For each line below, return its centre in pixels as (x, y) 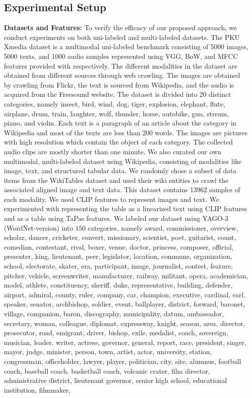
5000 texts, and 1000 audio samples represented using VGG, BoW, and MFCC (121, 56)
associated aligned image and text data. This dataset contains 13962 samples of (122, 190)
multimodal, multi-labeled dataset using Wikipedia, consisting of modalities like (123, 161)
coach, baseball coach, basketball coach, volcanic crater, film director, (107, 371)
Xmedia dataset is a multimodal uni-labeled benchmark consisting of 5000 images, (126, 46)
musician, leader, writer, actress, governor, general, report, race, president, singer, (125, 342)
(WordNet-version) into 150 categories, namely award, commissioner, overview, (121, 227)
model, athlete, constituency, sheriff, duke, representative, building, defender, (118, 285)
